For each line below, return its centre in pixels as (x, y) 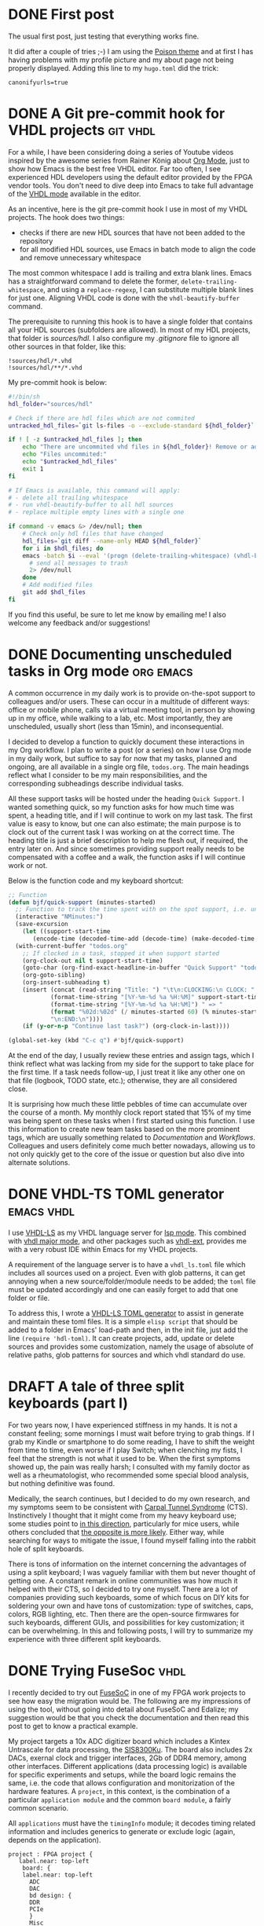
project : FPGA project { (50, 1855)
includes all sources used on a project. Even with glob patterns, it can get (127, 1273)
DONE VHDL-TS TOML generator (116, 1194)
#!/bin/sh (24, 397)
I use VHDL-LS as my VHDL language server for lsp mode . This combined (127, 1233)
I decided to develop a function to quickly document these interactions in (126, 741)
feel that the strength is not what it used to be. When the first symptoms (125, 1459)
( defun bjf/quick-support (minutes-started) (82, 902)
